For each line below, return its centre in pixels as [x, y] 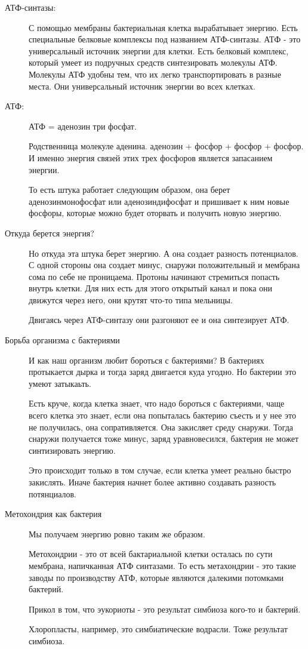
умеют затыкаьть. [60, 383]
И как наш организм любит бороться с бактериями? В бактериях [147, 360]
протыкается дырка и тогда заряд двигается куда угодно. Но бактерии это [163, 372]
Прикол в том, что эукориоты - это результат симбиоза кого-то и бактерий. [165, 609]
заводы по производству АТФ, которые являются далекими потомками [156, 577]
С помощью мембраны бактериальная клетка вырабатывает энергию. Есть [163, 27]
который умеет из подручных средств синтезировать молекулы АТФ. [153, 62]
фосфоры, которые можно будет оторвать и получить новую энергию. [155, 213]
